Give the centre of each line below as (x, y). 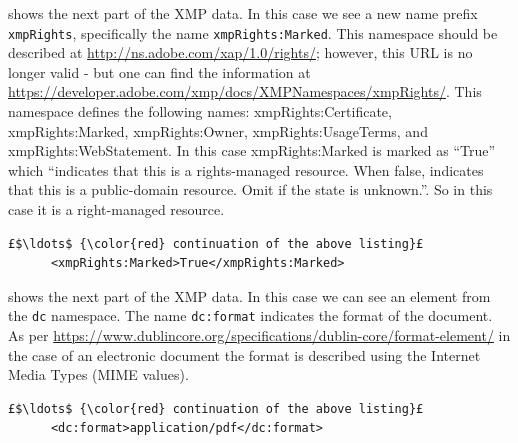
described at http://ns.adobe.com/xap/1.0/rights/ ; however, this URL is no (240, 52)
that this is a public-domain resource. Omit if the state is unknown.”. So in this (250, 189)
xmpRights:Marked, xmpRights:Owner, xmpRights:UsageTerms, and (218, 130)
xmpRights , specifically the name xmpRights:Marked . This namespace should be (253, 32)
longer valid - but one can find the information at (159, 71)
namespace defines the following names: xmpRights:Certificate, (200, 111)
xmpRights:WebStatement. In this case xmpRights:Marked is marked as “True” (252, 150)
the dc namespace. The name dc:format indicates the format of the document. (250, 315)
